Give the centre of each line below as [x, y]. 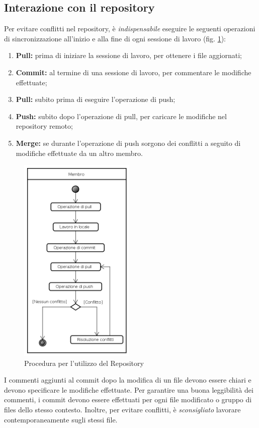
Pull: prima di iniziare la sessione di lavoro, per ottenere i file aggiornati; [129, 55]
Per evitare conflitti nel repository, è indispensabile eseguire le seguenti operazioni [130, 29]
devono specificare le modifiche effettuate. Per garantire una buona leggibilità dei [129, 389]
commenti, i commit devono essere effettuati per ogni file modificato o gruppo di [128, 399]
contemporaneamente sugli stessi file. [61, 419]
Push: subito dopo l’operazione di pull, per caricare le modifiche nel [121, 116]
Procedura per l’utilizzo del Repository [84, 363]
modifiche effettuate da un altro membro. [79, 153]
